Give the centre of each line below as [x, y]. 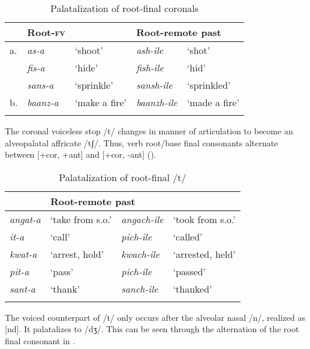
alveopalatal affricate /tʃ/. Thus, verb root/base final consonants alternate [142, 142]
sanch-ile [140, 288]
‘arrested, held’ [204, 254]
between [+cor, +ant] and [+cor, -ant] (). [81, 154]
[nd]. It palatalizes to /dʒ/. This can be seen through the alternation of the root [152, 329]
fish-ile [150, 67]
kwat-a [23, 254]
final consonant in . [40, 340]
